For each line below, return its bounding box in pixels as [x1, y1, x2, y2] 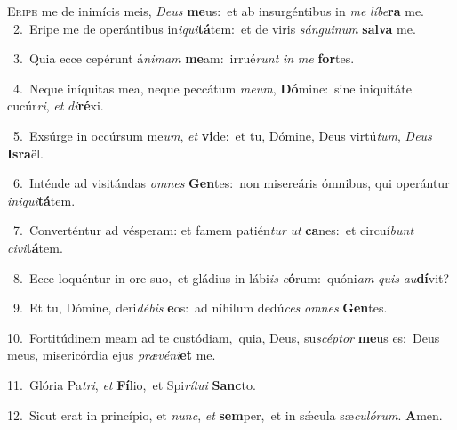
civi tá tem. [7, 238, 63, 256]
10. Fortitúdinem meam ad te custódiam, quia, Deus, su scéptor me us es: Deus [7, 328, 440, 346]
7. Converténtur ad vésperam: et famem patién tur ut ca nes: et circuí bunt [12, 221, 414, 239]
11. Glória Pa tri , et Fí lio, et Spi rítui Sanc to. [7, 375, 256, 393]
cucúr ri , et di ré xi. [7, 96, 104, 115]
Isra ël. [7, 143, 44, 162]
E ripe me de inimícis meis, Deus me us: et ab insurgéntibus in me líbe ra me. [7, 2, 425, 20]
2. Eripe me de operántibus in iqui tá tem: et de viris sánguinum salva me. [12, 19, 416, 37]
